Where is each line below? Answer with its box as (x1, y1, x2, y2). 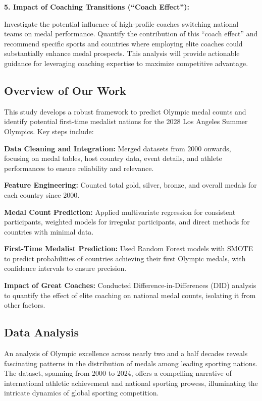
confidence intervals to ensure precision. (4, 263, 127, 273)
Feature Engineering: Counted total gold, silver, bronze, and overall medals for (4, 180, 257, 190)
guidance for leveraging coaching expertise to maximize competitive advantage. (4, 58, 248, 68)
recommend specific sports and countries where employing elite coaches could (4, 38, 243, 48)
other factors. (4, 300, 45, 310)
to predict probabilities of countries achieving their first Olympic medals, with (4, 253, 246, 263)
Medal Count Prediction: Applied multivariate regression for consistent (4, 206, 236, 217)
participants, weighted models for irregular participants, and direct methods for (4, 216, 250, 227)
